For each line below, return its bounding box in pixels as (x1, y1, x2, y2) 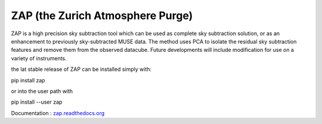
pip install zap (11, 76, 45, 83)
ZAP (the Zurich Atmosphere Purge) (11, 9, 193, 22)
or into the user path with (11, 87, 73, 95)
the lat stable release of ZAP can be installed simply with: (11, 66, 152, 73)
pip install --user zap (11, 98, 63, 106)
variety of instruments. (11, 54, 67, 62)
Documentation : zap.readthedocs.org (11, 109, 105, 116)
